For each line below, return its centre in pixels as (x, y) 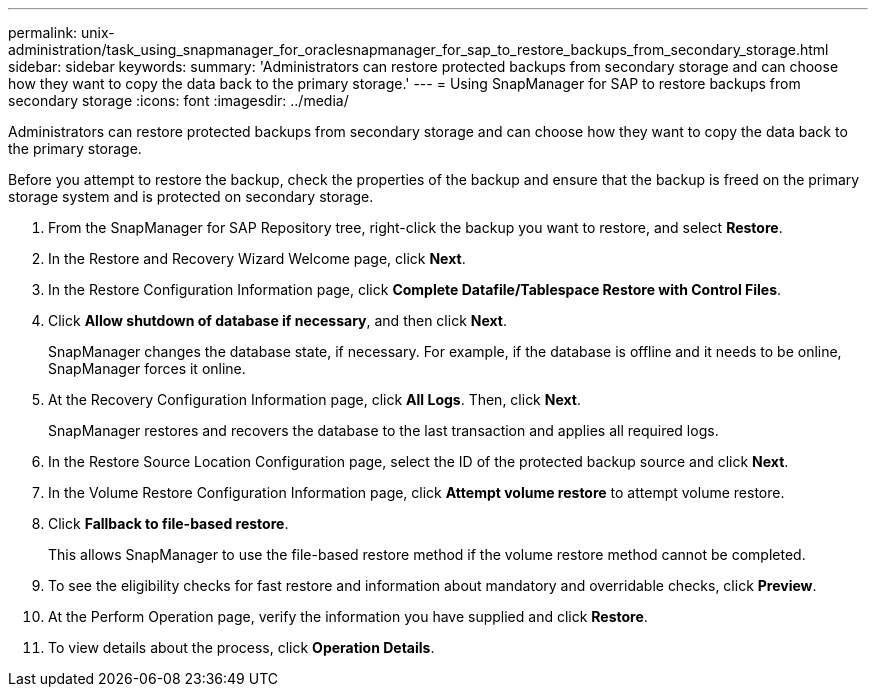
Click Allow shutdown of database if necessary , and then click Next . (277, 320)
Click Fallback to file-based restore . (168, 523)
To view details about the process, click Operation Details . (241, 647)
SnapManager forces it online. (147, 368)
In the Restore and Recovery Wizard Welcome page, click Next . (257, 258)
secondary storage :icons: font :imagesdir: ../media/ (178, 100)
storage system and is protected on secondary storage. (191, 196)
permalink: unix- (61, 32)
